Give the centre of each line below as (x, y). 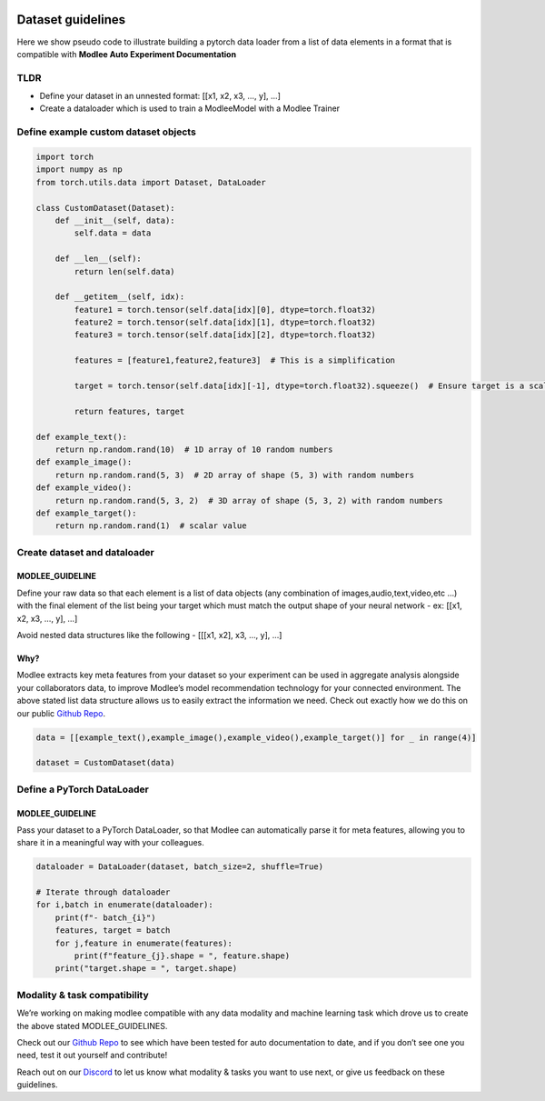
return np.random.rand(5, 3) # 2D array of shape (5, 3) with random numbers (235, 475)
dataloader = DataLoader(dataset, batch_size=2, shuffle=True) (180, 867)
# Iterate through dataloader (103, 892)
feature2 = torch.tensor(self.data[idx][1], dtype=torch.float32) (225, 322)
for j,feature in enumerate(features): (144, 943)
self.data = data (113, 233)
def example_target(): (86, 513)
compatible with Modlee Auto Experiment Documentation (126, 54)
